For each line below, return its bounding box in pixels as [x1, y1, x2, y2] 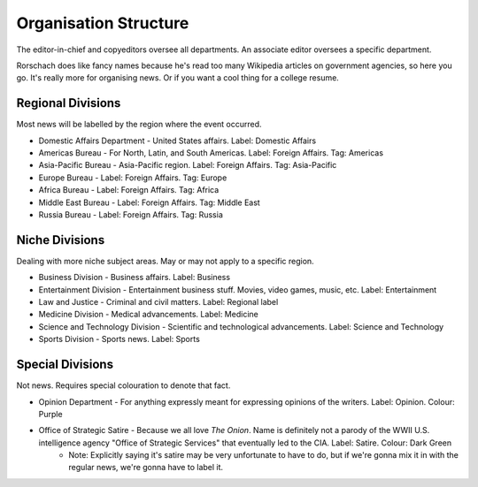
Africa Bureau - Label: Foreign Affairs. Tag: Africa [38, 185, 220, 195]
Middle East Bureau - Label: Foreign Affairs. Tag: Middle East [38, 197, 260, 208]
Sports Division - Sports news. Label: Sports [38, 334, 201, 345]
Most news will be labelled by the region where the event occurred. [16, 119, 262, 130]
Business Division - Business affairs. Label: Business [38, 272, 230, 283]
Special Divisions [16, 357, 114, 372]
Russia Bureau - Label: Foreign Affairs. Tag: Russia [38, 209, 223, 220]
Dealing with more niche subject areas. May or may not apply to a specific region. [16, 255, 314, 266]
